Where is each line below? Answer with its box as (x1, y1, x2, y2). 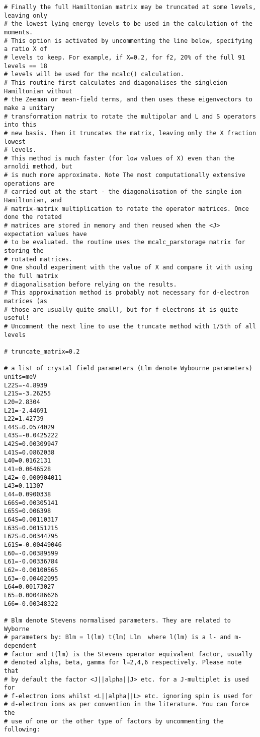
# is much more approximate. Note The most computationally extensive (4, 172, 245, 179)
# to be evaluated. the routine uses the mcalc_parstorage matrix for (4, 239, 245, 246)
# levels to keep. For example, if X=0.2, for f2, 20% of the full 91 (4, 53, 245, 61)
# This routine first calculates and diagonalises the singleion (4, 79, 227, 86)
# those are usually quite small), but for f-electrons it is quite (4, 306, 238, 313)
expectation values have (4, 230, 87, 238)
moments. (4, 28, 33, 36)
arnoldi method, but (4, 163, 73, 171)
